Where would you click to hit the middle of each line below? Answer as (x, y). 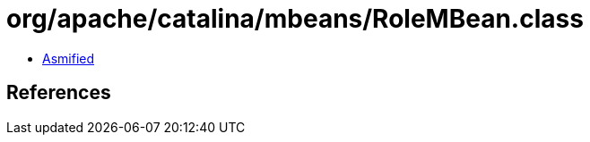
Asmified (69, 58)
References (59, 93)
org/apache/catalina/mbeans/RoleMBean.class (295, 19)
